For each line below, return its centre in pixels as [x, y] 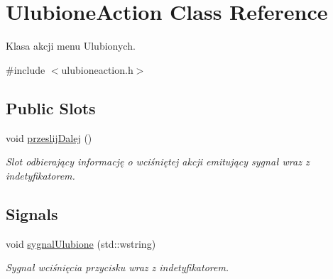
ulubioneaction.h [97, 69]
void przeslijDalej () [49, 137]
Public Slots [51, 108]
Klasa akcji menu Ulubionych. [71, 46]
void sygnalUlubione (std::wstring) [81, 243]
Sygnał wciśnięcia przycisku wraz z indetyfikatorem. [118, 267]
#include [26, 69]
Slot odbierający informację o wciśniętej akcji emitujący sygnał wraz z [158, 162]
